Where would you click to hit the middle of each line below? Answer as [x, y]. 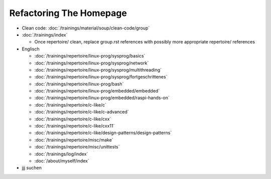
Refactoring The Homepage [68, 13]
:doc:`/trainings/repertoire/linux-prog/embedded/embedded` [97, 91]
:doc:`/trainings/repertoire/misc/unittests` [77, 147]
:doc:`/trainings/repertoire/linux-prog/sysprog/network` [92, 63]
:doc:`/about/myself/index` [62, 160]
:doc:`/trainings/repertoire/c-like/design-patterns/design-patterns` [103, 133]
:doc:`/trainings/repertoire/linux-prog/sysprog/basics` [90, 56]
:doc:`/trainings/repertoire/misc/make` [74, 139]
